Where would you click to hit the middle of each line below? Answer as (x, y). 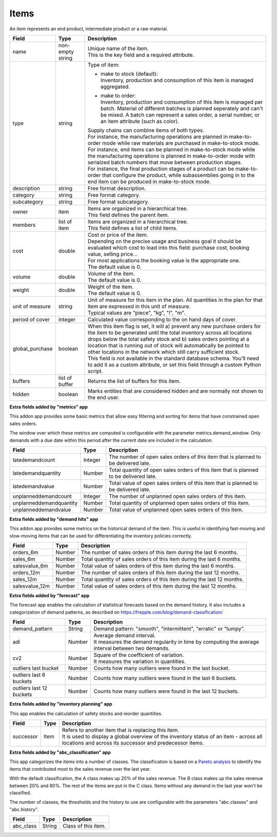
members (24, 225)
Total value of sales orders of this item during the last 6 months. (158, 566)
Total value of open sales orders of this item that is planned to (183, 483)
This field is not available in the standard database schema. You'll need (173, 358)
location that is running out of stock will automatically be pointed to (169, 345)
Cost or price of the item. (118, 235)
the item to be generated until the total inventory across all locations (170, 333)
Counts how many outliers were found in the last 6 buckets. (165, 678)
